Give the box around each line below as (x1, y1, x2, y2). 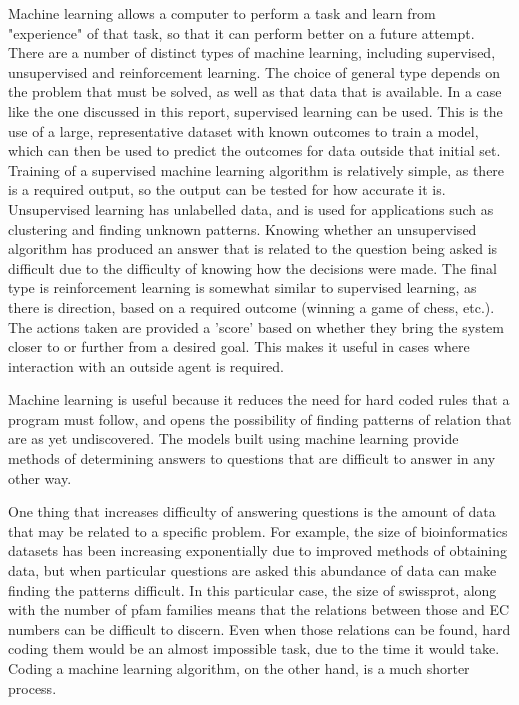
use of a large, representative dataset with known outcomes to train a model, (8, 120, 479, 141)
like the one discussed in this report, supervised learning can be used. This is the (8, 100, 503, 121)
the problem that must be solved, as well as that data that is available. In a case (8, 81, 502, 102)
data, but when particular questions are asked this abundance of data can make (8, 560, 497, 581)
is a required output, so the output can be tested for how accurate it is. (8, 179, 446, 200)
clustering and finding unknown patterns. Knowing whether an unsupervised (8, 218, 477, 239)
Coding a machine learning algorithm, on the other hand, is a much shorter (8, 658, 470, 678)
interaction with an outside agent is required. (8, 355, 285, 376)
